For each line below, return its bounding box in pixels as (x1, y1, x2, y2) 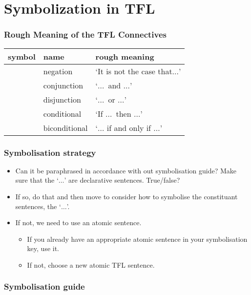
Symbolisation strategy (4, 146, 96, 158)
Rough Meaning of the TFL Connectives (4, 28, 167, 41)
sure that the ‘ (15, 175, 59, 185)
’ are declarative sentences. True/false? (64, 175, 180, 185)
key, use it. (27, 243, 60, 253)
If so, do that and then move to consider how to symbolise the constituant (15, 191, 238, 201)
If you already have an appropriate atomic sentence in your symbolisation (27, 233, 248, 244)
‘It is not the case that (95, 65, 172, 77)
